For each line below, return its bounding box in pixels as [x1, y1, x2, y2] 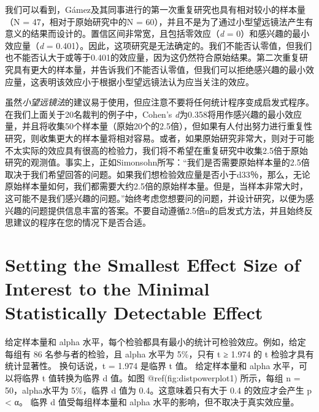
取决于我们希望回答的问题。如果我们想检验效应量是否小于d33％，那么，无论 [5, 167, 310, 180]
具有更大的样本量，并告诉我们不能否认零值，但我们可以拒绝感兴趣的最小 [13, 63, 306, 75]
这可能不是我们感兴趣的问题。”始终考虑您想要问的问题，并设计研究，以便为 [5, 191, 306, 204]
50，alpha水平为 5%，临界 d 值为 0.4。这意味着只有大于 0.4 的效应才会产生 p [5, 383, 312, 396]
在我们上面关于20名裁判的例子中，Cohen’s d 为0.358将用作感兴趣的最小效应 [5, 107, 302, 120]
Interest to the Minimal [5, 276, 210, 301]
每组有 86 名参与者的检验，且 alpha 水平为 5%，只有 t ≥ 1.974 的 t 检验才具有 [5, 347, 314, 360]
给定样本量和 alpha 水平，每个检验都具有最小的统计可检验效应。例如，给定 [5, 335, 306, 348]
